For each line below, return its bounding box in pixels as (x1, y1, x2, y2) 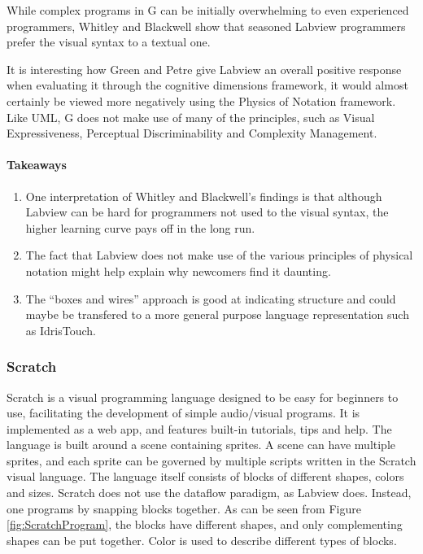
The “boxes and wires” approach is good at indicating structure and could (25, 290, 396, 307)
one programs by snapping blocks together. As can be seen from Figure (7, 499, 361, 517)
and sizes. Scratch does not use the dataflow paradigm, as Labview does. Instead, (7, 484, 412, 501)
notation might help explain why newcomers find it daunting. (25, 262, 331, 279)
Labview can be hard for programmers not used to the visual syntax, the (25, 203, 389, 220)
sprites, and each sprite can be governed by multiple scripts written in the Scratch (7, 451, 416, 469)
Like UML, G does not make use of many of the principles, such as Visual (7, 108, 375, 125)
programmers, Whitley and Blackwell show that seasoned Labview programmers (7, 17, 406, 34)
